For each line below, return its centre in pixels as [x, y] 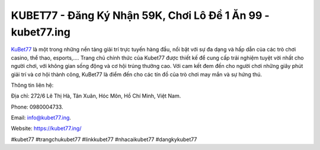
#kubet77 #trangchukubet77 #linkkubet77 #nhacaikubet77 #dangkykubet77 [104, 139]
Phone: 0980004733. [37, 107]
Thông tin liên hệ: [32, 85]
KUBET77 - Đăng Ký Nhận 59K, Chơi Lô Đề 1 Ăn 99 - [140, 15]
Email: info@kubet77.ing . [41, 118]
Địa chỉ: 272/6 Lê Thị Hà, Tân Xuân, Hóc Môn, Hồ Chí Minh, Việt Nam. [96, 96]
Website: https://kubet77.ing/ [46, 128]
